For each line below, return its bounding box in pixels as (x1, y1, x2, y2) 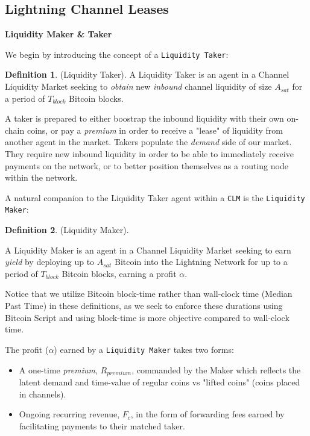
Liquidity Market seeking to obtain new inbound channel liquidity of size (5, 80, 272, 93)
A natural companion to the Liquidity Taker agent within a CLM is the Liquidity (5, 191, 305, 204)
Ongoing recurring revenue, (19, 408, 120, 420)
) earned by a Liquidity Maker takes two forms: (54, 343, 234, 355)
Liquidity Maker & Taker (5, 28, 112, 40)
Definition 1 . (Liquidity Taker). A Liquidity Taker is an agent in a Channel (5, 68, 289, 81)
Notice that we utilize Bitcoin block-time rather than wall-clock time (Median (5, 287, 293, 300)
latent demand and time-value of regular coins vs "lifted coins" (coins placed (19, 375, 300, 388)
